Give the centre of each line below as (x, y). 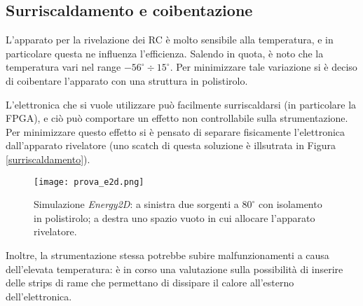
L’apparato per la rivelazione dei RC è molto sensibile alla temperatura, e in (170, 40)
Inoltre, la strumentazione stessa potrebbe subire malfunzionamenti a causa (167, 255)
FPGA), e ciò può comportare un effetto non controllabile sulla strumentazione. (177, 118)
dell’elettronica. (39, 296)
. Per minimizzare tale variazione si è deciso (263, 67)
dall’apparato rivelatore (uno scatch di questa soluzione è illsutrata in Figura (171, 145)
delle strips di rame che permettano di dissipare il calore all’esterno (150, 283)
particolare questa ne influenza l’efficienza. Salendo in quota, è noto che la (165, 53)
